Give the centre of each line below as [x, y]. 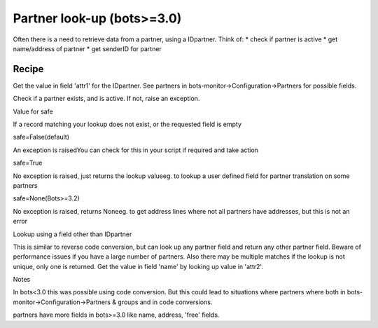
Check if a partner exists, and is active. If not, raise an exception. [106, 99]
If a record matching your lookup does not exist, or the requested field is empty [127, 124]
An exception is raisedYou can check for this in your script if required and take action [136, 150]
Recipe [28, 69]
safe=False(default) [41, 137]
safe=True [28, 163]
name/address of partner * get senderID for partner [87, 48]
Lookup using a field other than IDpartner [72, 234]
